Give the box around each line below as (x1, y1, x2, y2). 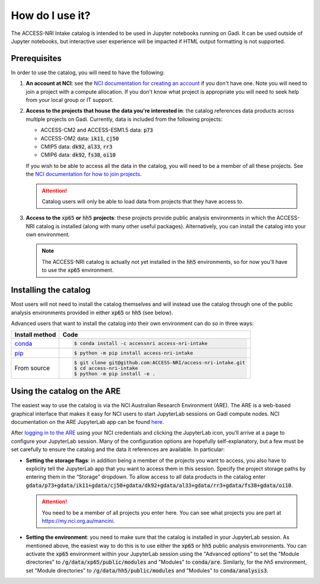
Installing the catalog (11, 285, 91, 295)
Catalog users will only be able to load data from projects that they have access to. (41, 197, 244, 205)
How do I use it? (11, 9, 91, 22)
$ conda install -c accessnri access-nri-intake (74, 340, 208, 347)
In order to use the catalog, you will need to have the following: (11, 69, 165, 76)
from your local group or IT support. (25, 97, 114, 104)
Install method (14, 331, 56, 339)
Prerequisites (11, 53, 62, 63)
